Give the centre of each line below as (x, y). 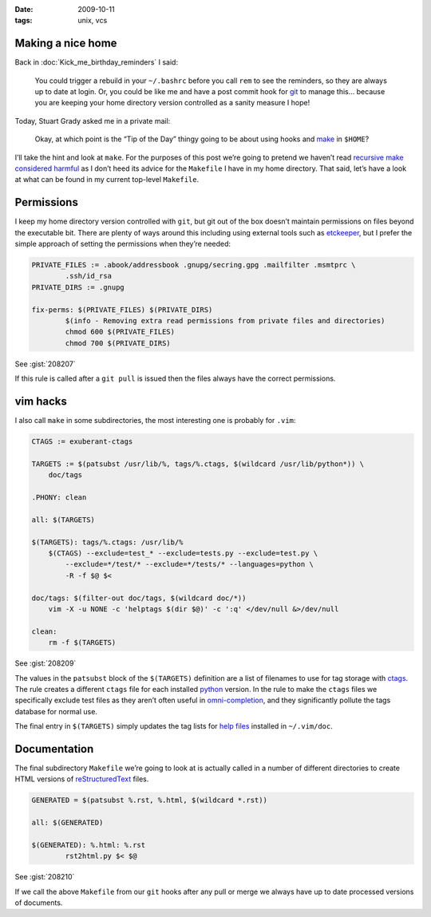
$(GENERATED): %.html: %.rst (89, 845)
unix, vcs (93, 21)
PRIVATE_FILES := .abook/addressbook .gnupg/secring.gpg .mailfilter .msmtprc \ (194, 265)
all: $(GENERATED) (67, 823)
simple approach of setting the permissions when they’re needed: (123, 244)
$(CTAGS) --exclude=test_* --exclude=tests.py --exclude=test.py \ (183, 553)
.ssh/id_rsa (88, 276)
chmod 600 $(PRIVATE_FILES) (120, 332)
